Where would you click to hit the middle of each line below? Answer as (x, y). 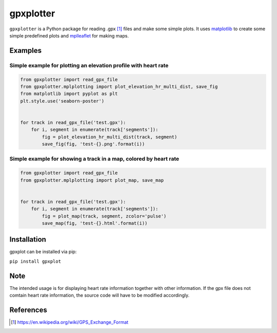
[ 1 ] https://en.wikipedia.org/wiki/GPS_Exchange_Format (70, 322)
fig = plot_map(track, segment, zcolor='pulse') (104, 216)
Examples (26, 51)
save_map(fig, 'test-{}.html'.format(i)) (95, 223)
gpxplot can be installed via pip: (43, 252)
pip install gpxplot (35, 261)
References (28, 310)
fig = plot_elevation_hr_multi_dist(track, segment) (110, 137)
